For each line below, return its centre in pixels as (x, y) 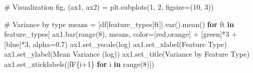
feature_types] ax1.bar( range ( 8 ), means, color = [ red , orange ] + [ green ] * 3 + (121, 34)
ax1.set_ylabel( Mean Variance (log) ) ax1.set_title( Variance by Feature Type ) (127, 54)
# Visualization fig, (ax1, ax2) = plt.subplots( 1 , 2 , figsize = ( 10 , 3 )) (109, 7)
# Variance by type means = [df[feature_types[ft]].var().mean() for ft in (119, 24)
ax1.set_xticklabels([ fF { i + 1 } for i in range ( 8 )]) (79, 64)
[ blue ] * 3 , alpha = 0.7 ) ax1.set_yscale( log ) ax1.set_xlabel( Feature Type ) (115, 44)
